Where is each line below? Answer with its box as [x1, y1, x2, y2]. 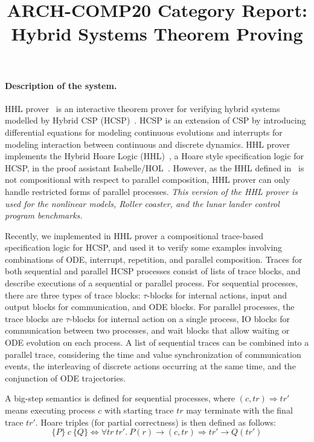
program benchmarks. [5, 209, 83, 222]
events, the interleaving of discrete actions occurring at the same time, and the [5, 360, 296, 372]
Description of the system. [5, 79, 117, 91]
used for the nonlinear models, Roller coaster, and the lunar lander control [5, 197, 280, 209]
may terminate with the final [186, 404, 293, 417]
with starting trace [104, 404, 174, 417]
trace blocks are [5, 312, 63, 325]
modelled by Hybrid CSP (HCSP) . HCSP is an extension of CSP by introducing [5, 114, 306, 127]
